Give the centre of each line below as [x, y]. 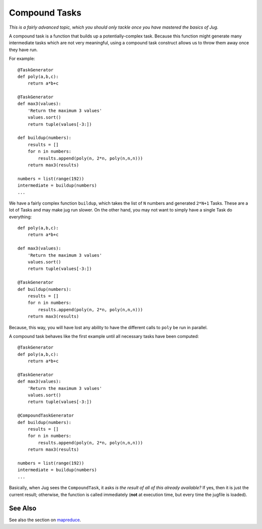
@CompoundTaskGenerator [46, 415]
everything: [20, 217]
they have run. [24, 50]
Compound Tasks [45, 13]
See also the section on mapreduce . [45, 520]
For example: [22, 59]
